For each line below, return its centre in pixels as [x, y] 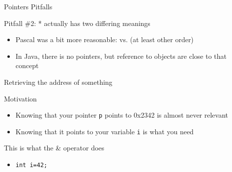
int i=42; [31, 165]
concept [27, 65]
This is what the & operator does [54, 148]
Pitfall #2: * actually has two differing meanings [77, 23]
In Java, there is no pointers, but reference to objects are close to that [121, 56]
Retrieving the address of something [58, 82]
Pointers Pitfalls [28, 6]
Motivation [20, 98]
